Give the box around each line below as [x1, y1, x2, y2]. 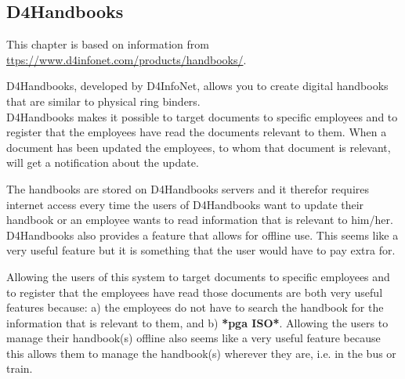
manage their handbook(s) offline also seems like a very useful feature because [6, 330, 381, 346]
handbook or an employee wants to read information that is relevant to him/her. [6, 211, 393, 228]
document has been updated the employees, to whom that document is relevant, [6, 139, 391, 155]
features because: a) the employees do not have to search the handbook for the [6, 299, 384, 316]
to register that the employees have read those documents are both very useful [6, 283, 383, 300]
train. [6, 360, 33, 377]
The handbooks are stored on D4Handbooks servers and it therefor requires [6, 180, 369, 197]
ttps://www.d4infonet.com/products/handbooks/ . [6, 51, 247, 67]
